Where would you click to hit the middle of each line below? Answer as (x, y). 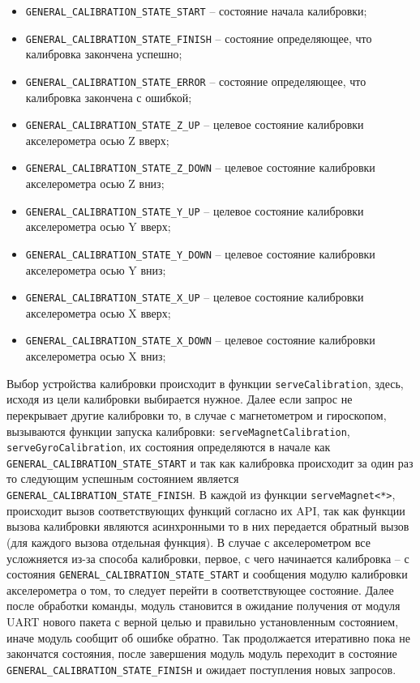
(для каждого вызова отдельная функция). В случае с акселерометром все (189, 542)
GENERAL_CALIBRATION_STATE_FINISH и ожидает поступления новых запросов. (201, 669)
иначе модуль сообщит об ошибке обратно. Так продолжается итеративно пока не (208, 637)
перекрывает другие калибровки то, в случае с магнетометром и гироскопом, (197, 414)
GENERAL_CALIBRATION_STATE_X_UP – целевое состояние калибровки (195, 297)
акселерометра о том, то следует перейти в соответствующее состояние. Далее (200, 589)
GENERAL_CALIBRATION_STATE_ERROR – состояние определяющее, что (196, 81)
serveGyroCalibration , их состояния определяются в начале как (169, 447)
